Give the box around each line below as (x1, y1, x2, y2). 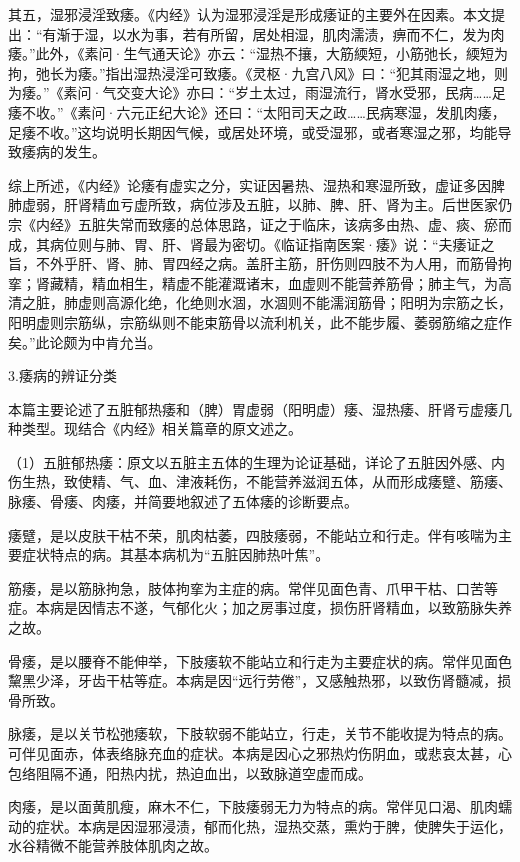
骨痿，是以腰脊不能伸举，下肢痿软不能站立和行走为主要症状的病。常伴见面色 (8, 650, 512, 671)
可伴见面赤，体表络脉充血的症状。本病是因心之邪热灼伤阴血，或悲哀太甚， (8, 743, 498, 763)
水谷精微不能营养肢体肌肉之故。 (8, 835, 218, 856)
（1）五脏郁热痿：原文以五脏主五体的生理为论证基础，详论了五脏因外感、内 (8, 451, 505, 472)
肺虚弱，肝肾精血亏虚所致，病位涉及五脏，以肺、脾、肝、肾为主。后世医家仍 (8, 194, 512, 215)
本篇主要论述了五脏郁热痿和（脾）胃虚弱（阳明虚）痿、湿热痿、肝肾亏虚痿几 (8, 398, 512, 419)
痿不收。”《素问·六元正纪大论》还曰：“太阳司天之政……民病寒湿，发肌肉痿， (8, 101, 506, 122)
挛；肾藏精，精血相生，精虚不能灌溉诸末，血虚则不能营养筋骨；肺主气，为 (8, 272, 498, 293)
